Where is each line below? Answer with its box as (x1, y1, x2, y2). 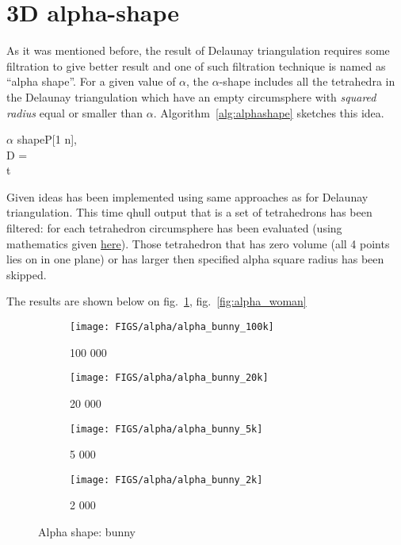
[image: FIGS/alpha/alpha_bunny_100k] (70, 321, 274, 333)
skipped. (6, 266, 47, 282)
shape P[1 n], (17, 131, 77, 148)
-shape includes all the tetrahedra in (219, 73, 395, 90)
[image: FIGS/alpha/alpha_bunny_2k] (70, 474, 263, 486)
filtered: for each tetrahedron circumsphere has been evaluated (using (6, 220, 342, 236)
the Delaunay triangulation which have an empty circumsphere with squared (6, 88, 376, 105)
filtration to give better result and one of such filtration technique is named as (6, 57, 386, 74)
